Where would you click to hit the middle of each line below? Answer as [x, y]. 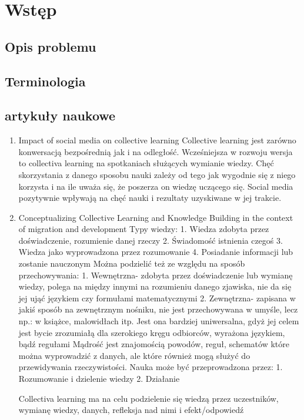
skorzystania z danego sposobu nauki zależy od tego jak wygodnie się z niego [157, 174]
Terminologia [45, 81]
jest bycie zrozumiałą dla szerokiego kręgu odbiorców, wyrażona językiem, [152, 332]
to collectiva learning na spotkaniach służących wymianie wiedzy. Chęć [146, 163]
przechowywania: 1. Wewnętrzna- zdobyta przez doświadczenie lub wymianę [156, 275]
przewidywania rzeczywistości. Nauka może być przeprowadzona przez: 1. [151, 367]
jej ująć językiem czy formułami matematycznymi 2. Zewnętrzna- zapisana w [157, 298]
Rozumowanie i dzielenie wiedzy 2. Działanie [99, 379]
